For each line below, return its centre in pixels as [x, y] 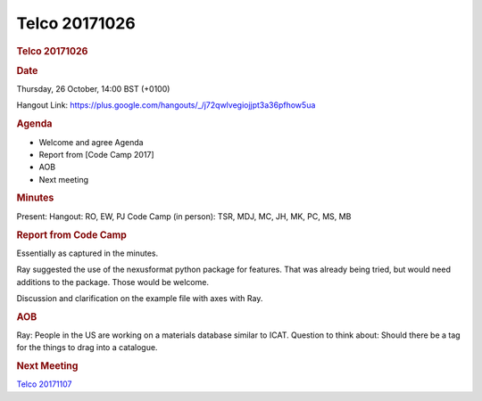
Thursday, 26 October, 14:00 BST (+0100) [93, 89]
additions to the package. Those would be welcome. [113, 282]
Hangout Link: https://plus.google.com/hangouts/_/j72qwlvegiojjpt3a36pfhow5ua [166, 105]
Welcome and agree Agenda [91, 142]
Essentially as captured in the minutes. [87, 253]
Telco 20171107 [44, 384]
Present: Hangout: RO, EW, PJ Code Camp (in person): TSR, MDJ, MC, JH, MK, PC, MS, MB [184, 216]
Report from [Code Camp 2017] [97, 154]
